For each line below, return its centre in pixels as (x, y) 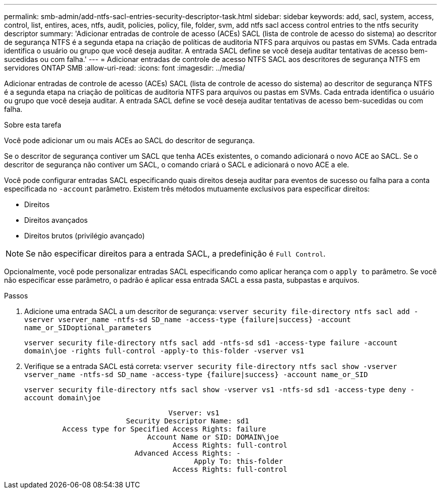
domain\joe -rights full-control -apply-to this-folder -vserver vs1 (164, 351)
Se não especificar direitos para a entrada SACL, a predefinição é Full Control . (176, 254)
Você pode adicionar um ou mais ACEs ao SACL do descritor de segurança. (129, 140)
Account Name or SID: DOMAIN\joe (213, 437)
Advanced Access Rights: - (188, 453)
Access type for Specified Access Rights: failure (164, 429)
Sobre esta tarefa (33, 125)
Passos (16, 296)
